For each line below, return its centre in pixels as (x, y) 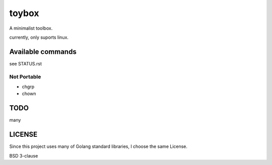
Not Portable (25, 76)
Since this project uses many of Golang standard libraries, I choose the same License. (98, 146)
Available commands (43, 52)
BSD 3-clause (24, 155)
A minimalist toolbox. (31, 28)
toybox (24, 13)
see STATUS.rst (26, 63)
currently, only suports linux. (39, 37)
